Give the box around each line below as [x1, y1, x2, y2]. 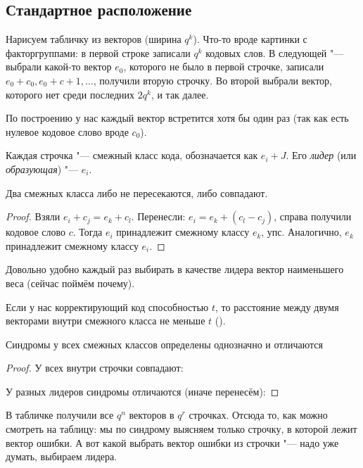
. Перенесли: [131, 209, 186, 224]
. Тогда [72, 224, 103, 239]
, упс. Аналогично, [261, 224, 342, 239]
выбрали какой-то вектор [6, 59, 112, 74]
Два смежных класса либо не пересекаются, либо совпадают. [6, 185, 268, 200]
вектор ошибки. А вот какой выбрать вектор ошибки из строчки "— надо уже [6, 435, 339, 450]
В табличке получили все [6, 407, 114, 422]
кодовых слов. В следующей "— [205, 45, 344, 60]
